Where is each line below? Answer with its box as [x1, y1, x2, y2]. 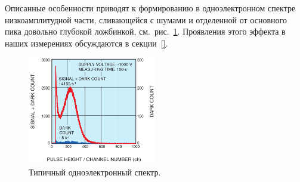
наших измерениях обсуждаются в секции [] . [5, 36, 168, 49]
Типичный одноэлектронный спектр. [29, 165, 161, 178]
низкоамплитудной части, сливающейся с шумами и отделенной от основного [5, 13, 287, 26]
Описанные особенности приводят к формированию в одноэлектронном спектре [5, 2, 296, 14]
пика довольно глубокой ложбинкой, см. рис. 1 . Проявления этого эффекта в [5, 25, 286, 38]
